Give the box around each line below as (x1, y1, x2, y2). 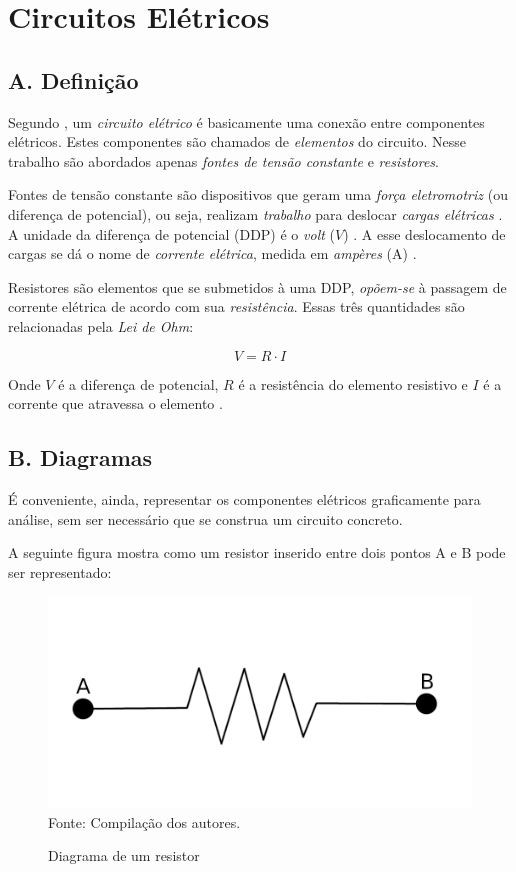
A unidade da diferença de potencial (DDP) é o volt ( (8, 223, 335, 244)
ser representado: (8, 561, 112, 582)
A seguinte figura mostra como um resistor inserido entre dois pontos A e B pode (8, 542, 506, 563)
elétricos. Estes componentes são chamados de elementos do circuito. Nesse (8, 131, 467, 152)
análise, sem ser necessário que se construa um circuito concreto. (8, 508, 403, 529)
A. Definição (8, 64, 139, 95)
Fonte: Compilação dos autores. (48, 811, 241, 832)
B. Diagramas (8, 442, 153, 473)
